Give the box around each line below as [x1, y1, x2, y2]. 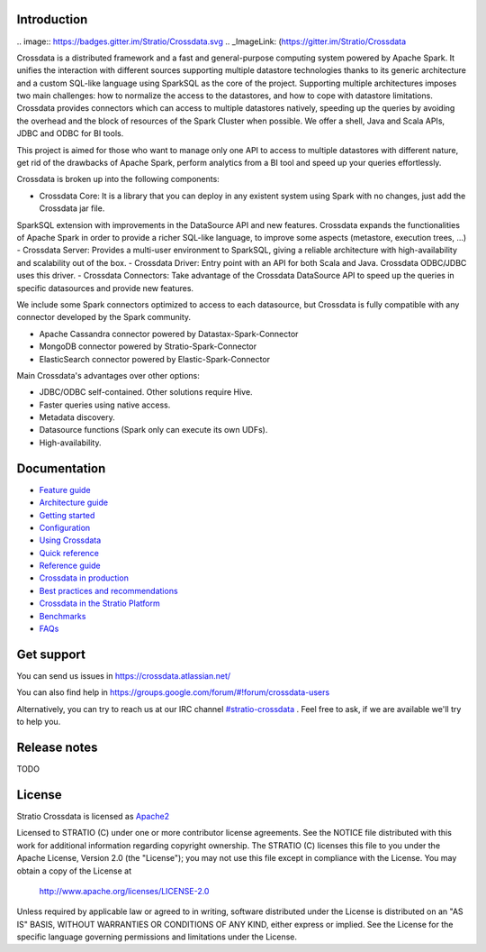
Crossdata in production [39, 572, 130, 583]
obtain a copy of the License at [16, 865, 132, 876]
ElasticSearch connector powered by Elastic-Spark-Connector [39, 353, 270, 364]
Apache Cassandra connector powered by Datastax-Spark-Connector [39, 328, 299, 339]
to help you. [16, 717, 61, 728]
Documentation [16, 461, 106, 476]
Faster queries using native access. [39, 399, 171, 410]
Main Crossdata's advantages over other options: [16, 370, 200, 380]
